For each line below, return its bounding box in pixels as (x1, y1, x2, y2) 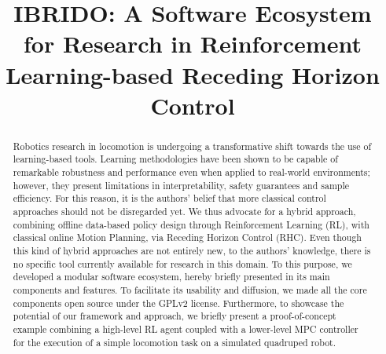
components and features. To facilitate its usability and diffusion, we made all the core (13, 283, 367, 296)
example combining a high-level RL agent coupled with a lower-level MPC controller (13, 322, 358, 335)
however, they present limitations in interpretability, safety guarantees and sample (13, 178, 350, 192)
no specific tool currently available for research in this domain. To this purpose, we (13, 257, 352, 270)
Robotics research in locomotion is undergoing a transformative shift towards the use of (13, 139, 372, 152)
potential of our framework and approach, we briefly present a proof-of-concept (13, 309, 336, 323)
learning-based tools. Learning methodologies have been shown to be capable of (13, 152, 338, 166)
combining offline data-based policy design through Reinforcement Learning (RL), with (13, 217, 369, 231)
